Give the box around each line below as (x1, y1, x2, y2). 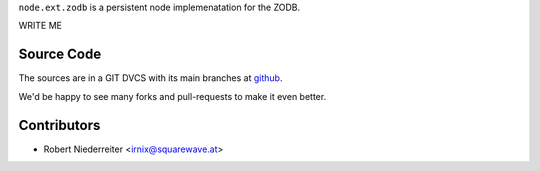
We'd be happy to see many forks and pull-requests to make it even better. (18, 90, 327, 102)
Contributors (18, 116, 101, 134)
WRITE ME (18, 20, 63, 32)
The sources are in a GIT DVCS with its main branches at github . (18, 72, 283, 84)
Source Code (18, 46, 102, 63)
